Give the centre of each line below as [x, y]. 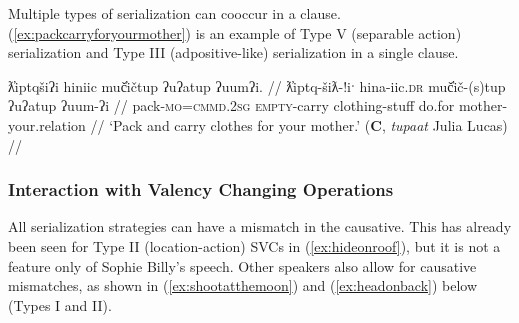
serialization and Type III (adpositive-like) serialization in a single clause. [233, 52]
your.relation [47, 124]
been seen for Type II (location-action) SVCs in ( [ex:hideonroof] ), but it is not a [254, 245]
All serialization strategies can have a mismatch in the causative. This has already [260, 226]
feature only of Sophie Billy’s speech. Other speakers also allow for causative [242, 265]
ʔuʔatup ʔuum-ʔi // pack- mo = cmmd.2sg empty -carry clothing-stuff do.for [231, 105]
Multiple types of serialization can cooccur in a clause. [174, 13]
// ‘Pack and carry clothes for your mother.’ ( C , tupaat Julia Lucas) [299, 124]
